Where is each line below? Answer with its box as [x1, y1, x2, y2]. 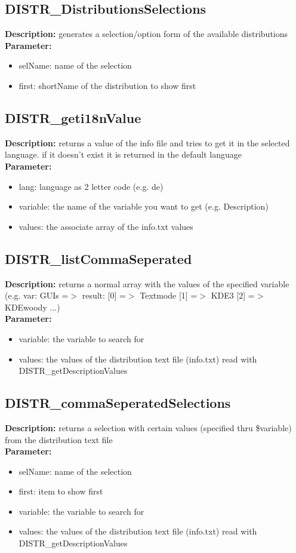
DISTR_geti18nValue [5, 108, 141, 127]
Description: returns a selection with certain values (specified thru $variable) [5, 421, 292, 434]
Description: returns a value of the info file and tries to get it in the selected [5, 136, 290, 149]
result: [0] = [82, 289, 126, 302]
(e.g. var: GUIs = [5, 289, 69, 302]
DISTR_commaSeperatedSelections [5, 394, 231, 412]
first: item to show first [18, 485, 103, 497]
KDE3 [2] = [211, 289, 255, 302]
